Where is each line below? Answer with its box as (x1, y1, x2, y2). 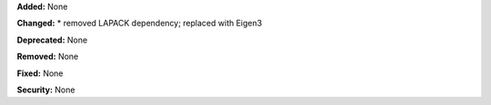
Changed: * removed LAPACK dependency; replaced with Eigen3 (16, 18, 263, 29)
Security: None (16, 84, 75, 95)
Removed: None (16, 51, 79, 62)
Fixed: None (16, 68, 64, 79)
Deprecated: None (16, 34, 88, 45)
